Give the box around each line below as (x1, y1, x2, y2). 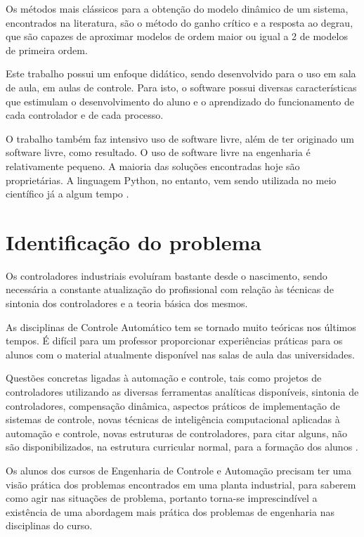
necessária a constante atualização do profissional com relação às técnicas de (6, 282, 334, 297)
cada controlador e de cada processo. (6, 108, 164, 122)
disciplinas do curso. (6, 518, 93, 533)
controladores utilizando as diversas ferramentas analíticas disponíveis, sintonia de (6, 384, 359, 399)
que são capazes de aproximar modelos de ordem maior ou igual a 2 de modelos (6, 29, 348, 44)
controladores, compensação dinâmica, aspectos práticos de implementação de (6, 398, 340, 413)
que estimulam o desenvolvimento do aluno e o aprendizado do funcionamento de (6, 93, 355, 108)
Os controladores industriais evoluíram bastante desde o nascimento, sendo (6, 268, 327, 283)
